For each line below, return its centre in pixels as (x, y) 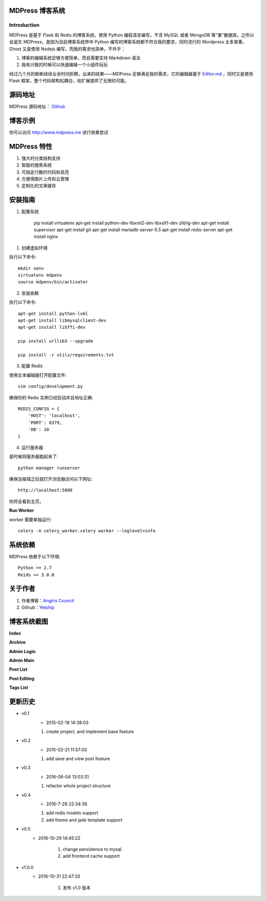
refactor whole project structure (78, 786)
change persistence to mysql (92, 849)
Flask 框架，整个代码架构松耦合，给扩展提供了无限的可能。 (69, 81)
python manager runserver (49, 468)
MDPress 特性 (31, 146)
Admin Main (22, 660)
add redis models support (72, 813)
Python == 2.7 (35, 568)
